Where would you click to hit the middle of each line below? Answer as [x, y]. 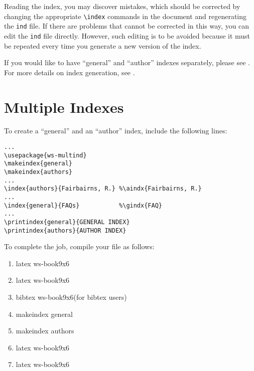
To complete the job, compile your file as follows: [79, 246]
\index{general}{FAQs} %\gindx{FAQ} [83, 205]
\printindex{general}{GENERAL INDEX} [67, 222]
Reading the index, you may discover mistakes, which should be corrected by [122, 6]
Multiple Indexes [64, 107]
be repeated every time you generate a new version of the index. [103, 45]
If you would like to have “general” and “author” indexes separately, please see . [127, 62]
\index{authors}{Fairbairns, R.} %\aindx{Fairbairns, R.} [103, 189]
